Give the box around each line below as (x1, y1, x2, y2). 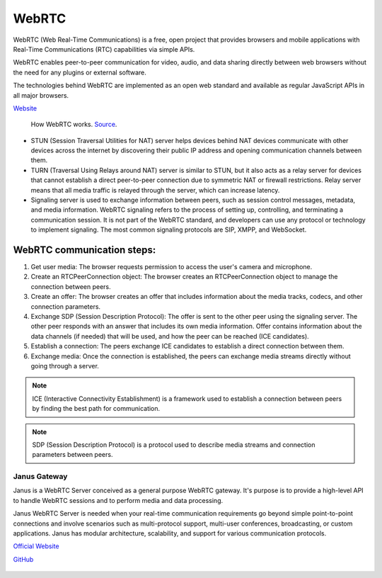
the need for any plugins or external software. (13, 68, 146, 76)
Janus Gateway (13, 472, 68, 482)
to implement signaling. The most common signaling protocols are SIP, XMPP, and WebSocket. (30, 225, 307, 234)
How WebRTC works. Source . (30, 120, 117, 129)
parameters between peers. (32, 450, 113, 459)
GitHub (13, 555, 34, 563)
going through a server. (30, 362, 99, 370)
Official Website (13, 542, 59, 550)
